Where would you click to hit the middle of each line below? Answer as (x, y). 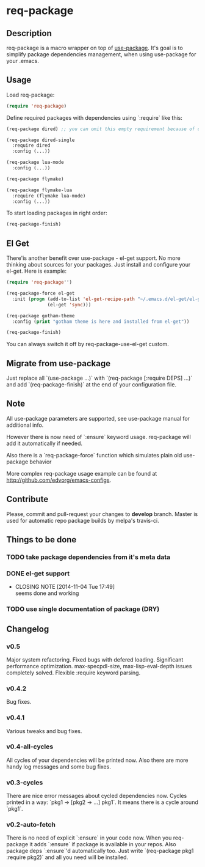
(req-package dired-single (41, 140)
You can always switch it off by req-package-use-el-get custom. (88, 344)
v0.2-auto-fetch (31, 825)
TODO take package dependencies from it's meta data (88, 557)
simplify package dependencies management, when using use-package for (101, 54)
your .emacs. (23, 61)
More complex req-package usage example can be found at (82, 473)
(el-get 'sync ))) (69, 304)
